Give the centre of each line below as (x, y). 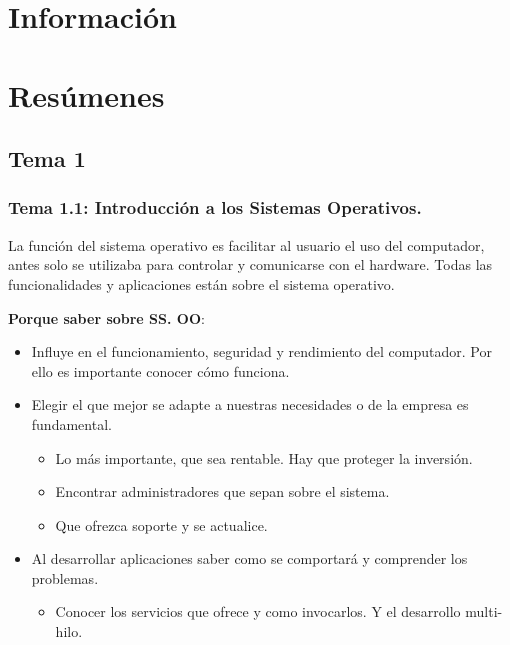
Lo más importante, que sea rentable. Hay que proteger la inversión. (264, 457)
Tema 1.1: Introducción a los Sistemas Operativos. (215, 207)
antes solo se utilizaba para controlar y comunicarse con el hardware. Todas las (250, 264)
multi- (484, 611)
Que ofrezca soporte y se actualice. (161, 524)
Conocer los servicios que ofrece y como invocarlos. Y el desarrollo (258, 611)
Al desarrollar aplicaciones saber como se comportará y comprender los (249, 558)
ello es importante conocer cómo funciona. (160, 370)
